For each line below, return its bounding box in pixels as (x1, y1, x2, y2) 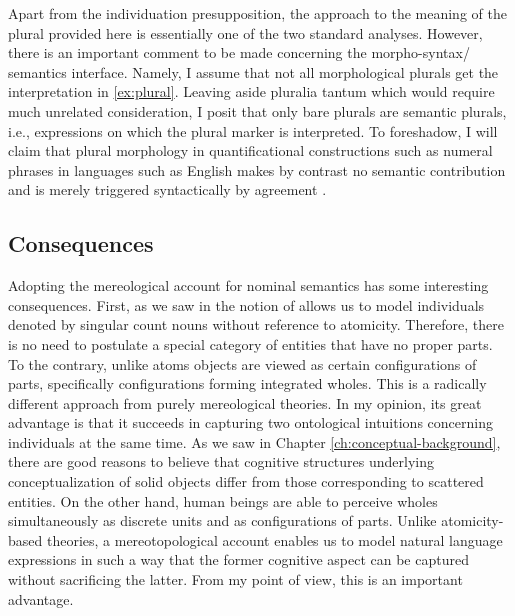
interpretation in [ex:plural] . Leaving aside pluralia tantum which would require (8, 81, 495, 102)
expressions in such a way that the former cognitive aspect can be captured (8, 549, 469, 570)
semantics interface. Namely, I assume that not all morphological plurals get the (8, 61, 499, 82)
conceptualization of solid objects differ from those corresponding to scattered (8, 471, 484, 492)
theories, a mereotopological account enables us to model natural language (46, 529, 503, 550)
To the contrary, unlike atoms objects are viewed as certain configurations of (8, 353, 477, 374)
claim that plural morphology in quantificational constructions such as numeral (8, 140, 493, 161)
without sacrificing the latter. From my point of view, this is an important (8, 569, 463, 590)
